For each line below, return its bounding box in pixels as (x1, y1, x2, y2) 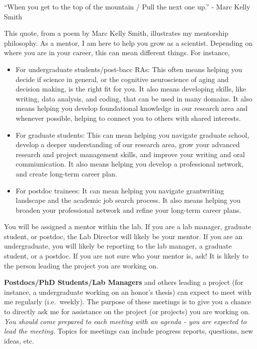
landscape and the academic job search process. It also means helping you (15, 195, 241, 205)
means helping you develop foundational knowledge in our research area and (15, 103, 248, 113)
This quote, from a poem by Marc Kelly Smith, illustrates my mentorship (4, 28, 229, 38)
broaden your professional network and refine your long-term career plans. (15, 204, 242, 215)
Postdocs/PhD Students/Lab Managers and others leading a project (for (4, 277, 244, 287)
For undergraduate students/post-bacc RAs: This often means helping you (15, 64, 243, 74)
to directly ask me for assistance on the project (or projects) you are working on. (4, 306, 250, 317)
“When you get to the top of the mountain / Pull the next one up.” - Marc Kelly (4, 1, 251, 11)
